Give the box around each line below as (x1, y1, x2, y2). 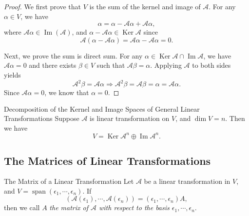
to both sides (192, 60, 231, 70)
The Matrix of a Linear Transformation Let (4, 176, 134, 186)
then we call (4, 202, 40, 213)
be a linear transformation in (144, 176, 230, 186)
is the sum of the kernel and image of (89, 1, 201, 11)
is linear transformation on (90, 113, 170, 123)
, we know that (44, 87, 89, 98)
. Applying (150, 60, 182, 70)
